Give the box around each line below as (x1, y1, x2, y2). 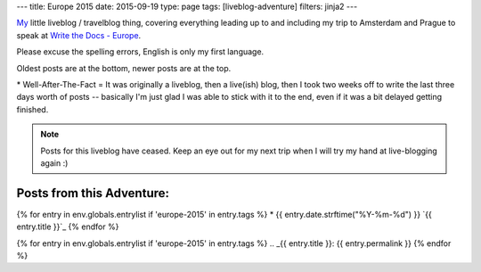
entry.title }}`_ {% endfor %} (16, 221, 119, 232)
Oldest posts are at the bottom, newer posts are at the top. (16, 62, 232, 73)
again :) (40, 157, 69, 169)
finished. (16, 103, 49, 115)
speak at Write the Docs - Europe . (16, 29, 142, 40)
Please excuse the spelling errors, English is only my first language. (16, 46, 265, 57)
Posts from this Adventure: (16, 185, 169, 201)
